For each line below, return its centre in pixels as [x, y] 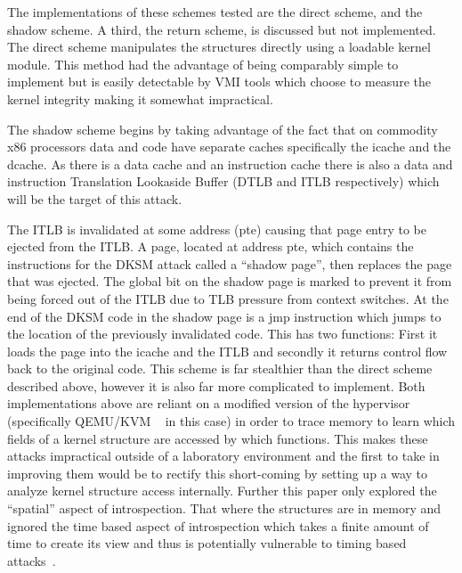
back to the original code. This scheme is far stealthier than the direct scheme [220, 368]
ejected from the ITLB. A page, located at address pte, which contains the [211, 246]
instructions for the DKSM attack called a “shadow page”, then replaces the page [230, 263]
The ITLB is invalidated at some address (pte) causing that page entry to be [217, 229]
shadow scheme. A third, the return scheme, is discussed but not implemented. [222, 29]
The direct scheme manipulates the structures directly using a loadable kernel [219, 47]
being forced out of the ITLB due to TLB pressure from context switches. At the [228, 298]
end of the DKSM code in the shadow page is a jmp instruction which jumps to [224, 316]
